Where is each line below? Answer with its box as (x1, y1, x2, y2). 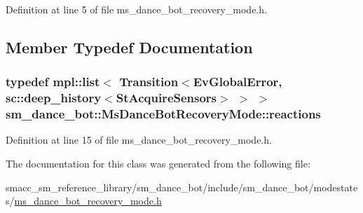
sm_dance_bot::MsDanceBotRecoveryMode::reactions (6, 105, 321, 123)
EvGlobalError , (193, 73, 282, 90)
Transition (119, 73, 179, 90)
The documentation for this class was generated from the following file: (6, 156, 310, 171)
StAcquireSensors (116, 89, 217, 106)
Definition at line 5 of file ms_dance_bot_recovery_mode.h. (6, 2, 267, 16)
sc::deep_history (6, 89, 102, 106)
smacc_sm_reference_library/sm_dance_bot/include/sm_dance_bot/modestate (6, 179, 358, 194)
